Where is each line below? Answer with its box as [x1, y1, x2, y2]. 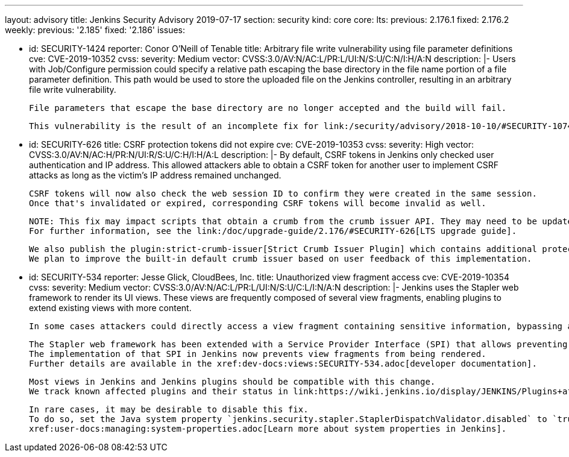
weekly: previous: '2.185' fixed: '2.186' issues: [5, 25, 186, 35]
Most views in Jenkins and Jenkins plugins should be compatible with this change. [29, 377, 436, 386]
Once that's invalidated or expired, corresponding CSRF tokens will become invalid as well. [29, 198, 486, 208]
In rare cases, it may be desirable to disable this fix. [29, 405, 309, 414]
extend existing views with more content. [29, 303, 192, 313]
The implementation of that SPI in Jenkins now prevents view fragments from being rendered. [29, 349, 486, 359]
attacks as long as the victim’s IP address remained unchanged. [29, 170, 281, 180]
